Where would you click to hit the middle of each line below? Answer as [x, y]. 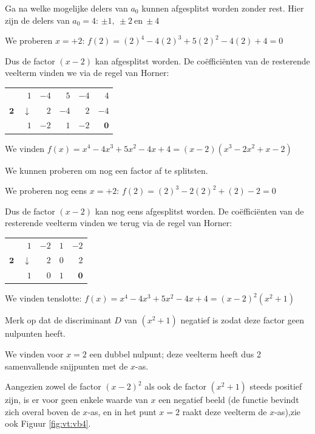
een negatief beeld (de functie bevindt [229, 400]
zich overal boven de [42, 411]
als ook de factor [175, 386]
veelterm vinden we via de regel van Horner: [87, 73]
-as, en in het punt [122, 411]
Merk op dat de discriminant [58, 320]
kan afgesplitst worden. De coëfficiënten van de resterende [202, 60]
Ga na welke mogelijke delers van [66, 8]
